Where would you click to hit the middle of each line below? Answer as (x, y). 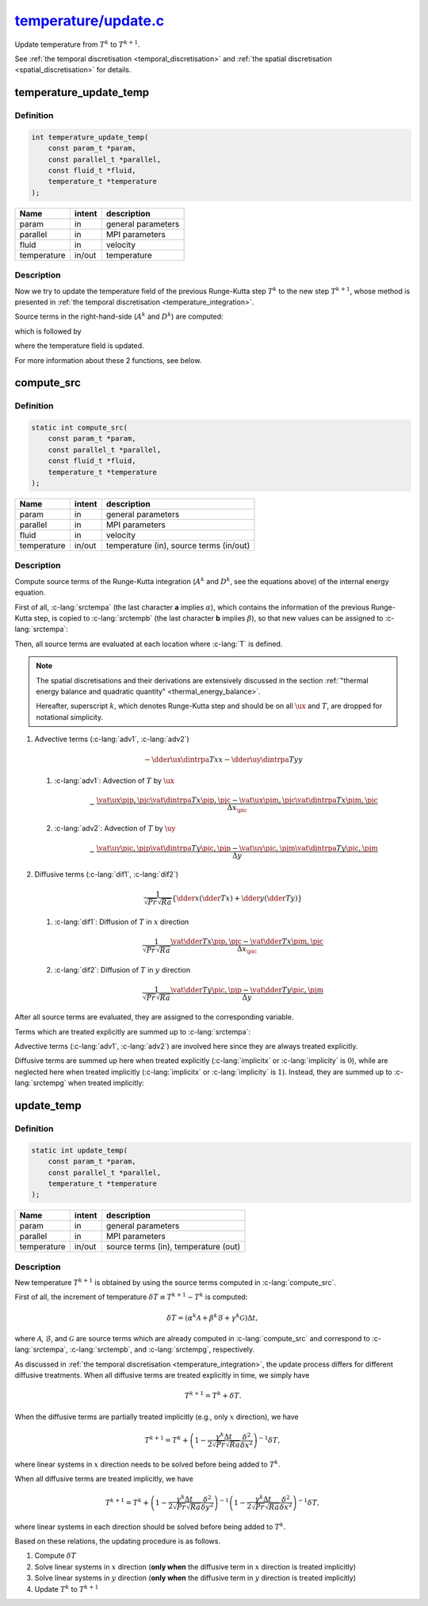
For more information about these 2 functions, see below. (108, 360)
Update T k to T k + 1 (67, 1588)
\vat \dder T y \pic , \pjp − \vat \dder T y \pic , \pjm (247, 990)
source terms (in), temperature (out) (173, 1247)
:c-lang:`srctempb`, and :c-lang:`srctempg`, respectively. (162, 1350)
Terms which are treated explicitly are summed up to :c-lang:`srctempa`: (133, 1031)
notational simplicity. (69, 717)
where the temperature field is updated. (79, 346)
